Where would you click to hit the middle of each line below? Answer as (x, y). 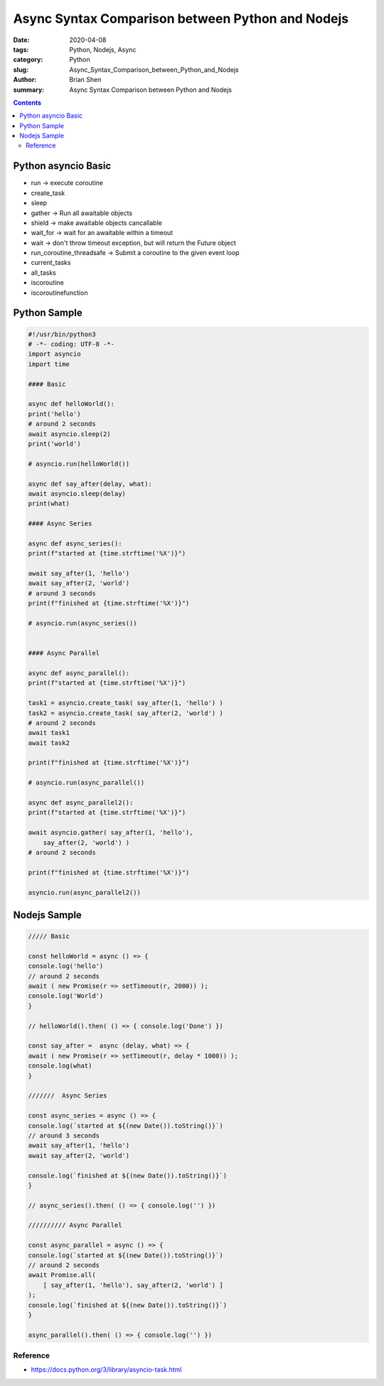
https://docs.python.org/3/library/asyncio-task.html (106, 1370)
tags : (21, 49)
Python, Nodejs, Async (103, 49)
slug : (21, 69)
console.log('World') (66, 996)
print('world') (54, 444)
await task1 (49, 733)
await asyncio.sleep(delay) (77, 494)
